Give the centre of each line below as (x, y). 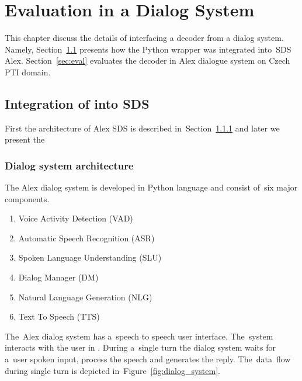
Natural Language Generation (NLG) (85, 297)
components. (27, 198)
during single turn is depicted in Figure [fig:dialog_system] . (112, 370)
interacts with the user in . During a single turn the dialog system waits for (140, 347)
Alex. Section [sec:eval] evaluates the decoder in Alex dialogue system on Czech (147, 60)
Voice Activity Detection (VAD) (76, 218)
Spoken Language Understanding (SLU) (90, 257)
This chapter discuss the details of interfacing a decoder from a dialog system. (144, 38)
